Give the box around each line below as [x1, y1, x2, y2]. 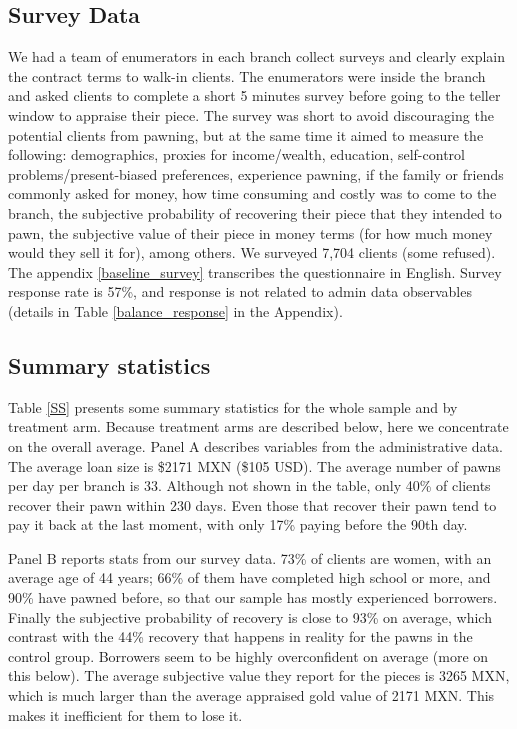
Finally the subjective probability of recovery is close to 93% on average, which [8, 606, 492, 627]
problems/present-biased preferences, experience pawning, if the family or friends [8, 163, 504, 184]
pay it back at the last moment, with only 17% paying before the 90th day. [8, 514, 468, 535]
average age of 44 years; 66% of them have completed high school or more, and [8, 567, 491, 588]
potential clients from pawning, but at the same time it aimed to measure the [8, 124, 484, 145]
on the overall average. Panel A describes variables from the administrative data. [8, 435, 503, 456]
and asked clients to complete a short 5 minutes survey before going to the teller [8, 85, 501, 106]
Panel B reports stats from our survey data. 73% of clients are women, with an [8, 547, 492, 568]
